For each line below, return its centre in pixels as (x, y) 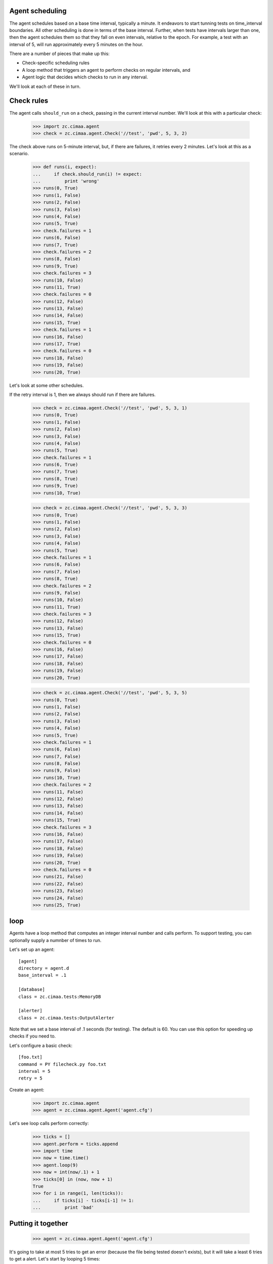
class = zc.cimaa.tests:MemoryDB (60, 997)
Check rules (29, 101)
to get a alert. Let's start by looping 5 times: (55, 1259)
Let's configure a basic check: (41, 1045)
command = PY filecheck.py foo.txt (62, 1064)
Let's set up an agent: (32, 950)
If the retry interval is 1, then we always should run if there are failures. (83, 394)
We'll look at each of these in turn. (45, 86)
